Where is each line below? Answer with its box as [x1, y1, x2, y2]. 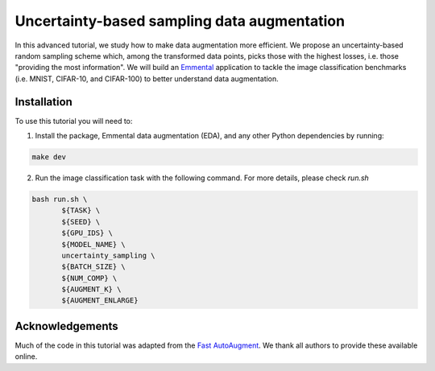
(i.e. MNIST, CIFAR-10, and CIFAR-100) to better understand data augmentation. [14, 73, 280, 84]
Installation [14, 95, 72, 109]
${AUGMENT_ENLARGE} [61, 296, 139, 305]
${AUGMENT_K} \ [61, 285, 122, 294]
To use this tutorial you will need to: [14, 116, 133, 126]
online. [14, 352, 38, 361]
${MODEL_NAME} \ [61, 240, 126, 249]
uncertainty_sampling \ [61, 250, 156, 260]
